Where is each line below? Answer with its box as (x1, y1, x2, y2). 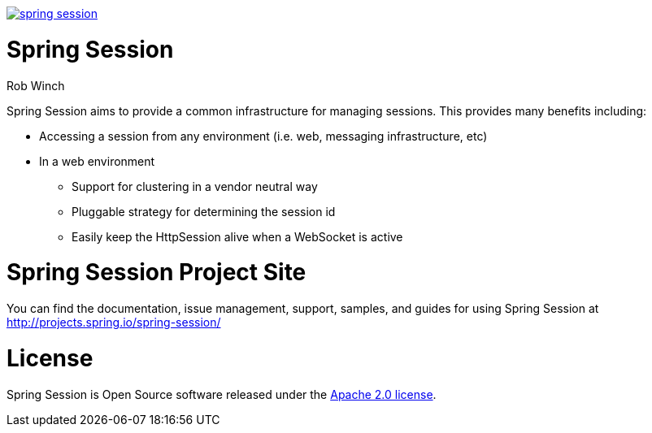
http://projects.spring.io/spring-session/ (7, 315, 221, 329)
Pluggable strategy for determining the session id (72, 204, 336, 219)
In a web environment (39, 154, 155, 168)
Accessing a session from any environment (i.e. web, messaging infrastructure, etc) (39, 128, 488, 143)
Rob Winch (7, 78, 65, 93)
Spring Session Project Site (7, 258, 306, 287)
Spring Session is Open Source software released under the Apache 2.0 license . (7, 387, 437, 401)
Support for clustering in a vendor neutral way (72, 179, 318, 193)
